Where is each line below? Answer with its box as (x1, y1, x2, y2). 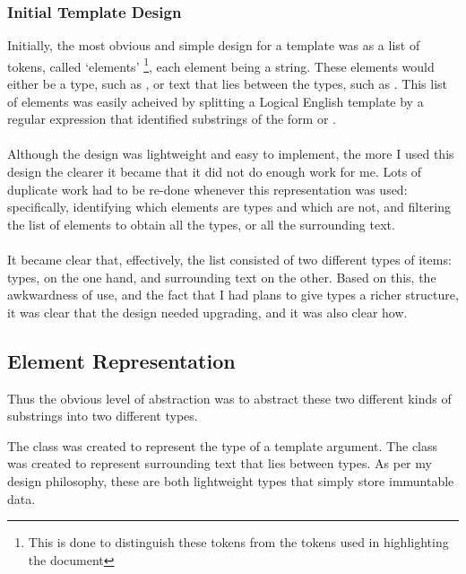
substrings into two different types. (7, 406, 198, 425)
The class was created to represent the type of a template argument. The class (7, 436, 438, 455)
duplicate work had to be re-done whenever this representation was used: (7, 179, 408, 198)
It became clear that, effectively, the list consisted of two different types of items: (7, 250, 452, 268)
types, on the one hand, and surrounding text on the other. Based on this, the (7, 267, 436, 286)
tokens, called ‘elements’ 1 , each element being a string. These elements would (7, 54, 435, 75)
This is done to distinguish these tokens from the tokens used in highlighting (28, 533, 449, 552)
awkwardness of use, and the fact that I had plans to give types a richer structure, (7, 285, 459, 304)
